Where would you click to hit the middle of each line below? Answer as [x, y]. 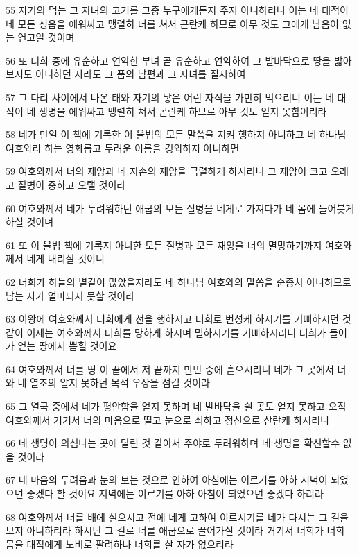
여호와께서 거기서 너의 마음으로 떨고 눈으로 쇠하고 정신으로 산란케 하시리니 [167, 419]
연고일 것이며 [46, 37]
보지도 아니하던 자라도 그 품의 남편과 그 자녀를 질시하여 [126, 74]
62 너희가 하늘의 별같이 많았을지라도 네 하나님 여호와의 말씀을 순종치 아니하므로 [178, 281]
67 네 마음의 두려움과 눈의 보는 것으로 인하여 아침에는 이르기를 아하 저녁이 [167, 480]
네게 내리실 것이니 [65, 258]
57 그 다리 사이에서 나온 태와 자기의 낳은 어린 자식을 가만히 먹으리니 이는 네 [170, 97]
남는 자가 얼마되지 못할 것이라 [70, 295]
